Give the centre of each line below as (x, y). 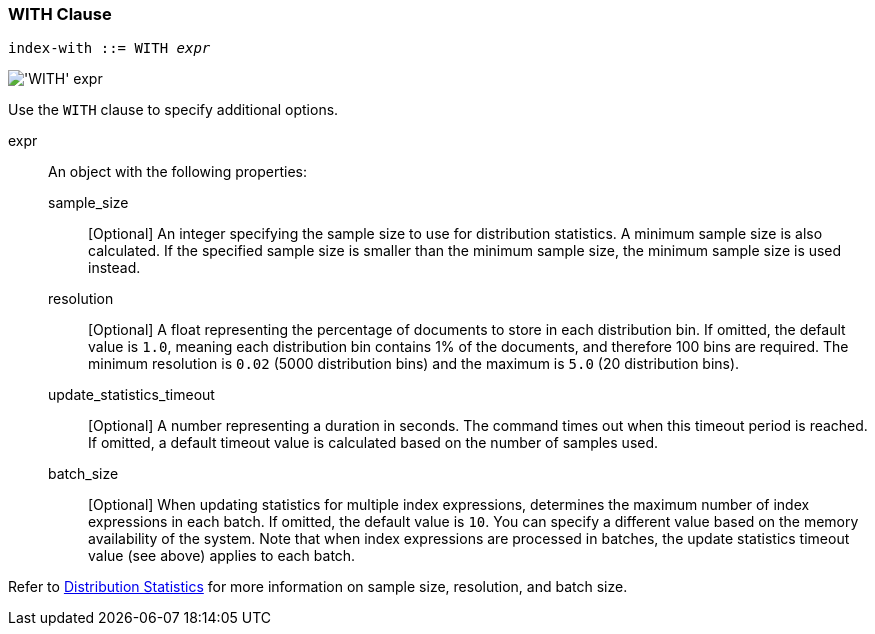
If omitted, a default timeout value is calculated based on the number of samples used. (373, 443)
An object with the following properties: (178, 172)
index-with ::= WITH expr (109, 48)
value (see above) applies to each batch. (222, 556)
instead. (114, 268)
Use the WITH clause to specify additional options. (173, 110)
